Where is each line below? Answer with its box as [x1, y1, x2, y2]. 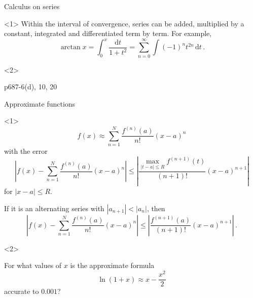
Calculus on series [4, 1, 60, 11]
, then [147, 203, 165, 213]
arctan [60, 44, 81, 51]
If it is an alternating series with [4, 203, 104, 213]
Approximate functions [4, 98, 76, 109]
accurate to [4, 286, 39, 296]
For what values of [4, 260, 62, 271]
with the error [4, 146, 48, 156]
